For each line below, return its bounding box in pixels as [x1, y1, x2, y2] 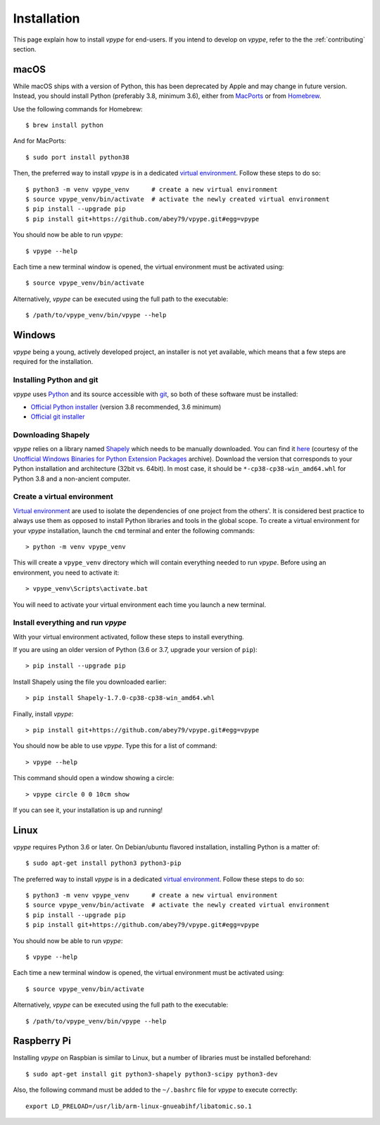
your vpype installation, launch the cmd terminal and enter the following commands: [13, 526, 255, 535]
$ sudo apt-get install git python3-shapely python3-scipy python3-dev [25, 1070, 278, 1078]
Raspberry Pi [13, 1035, 72, 1047]
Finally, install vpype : [13, 709, 74, 718]
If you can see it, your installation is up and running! [13, 806, 163, 814]
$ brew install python [25, 121, 104, 130]
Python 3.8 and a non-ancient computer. [13, 474, 130, 483]
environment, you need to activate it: [13, 568, 120, 577]
